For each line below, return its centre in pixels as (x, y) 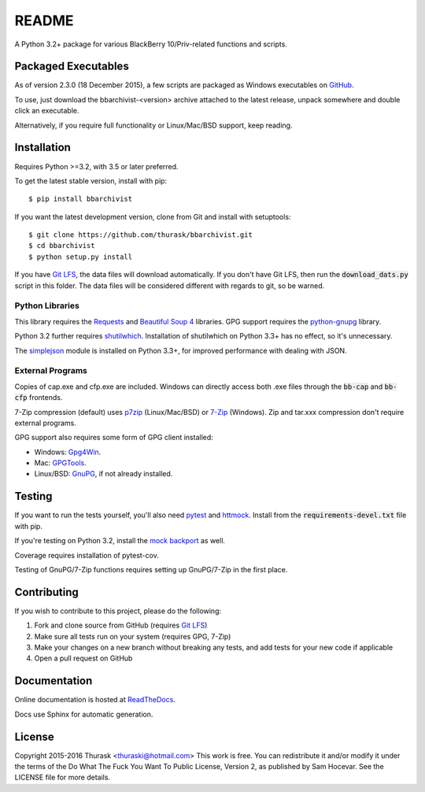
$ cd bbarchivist (62, 246)
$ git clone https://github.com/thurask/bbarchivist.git (141, 235)
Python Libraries (47, 305)
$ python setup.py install (81, 257)
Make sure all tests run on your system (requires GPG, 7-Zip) (133, 636)
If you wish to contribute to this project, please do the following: (118, 611)
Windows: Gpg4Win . (68, 452)
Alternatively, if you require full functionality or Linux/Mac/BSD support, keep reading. (153, 125)
